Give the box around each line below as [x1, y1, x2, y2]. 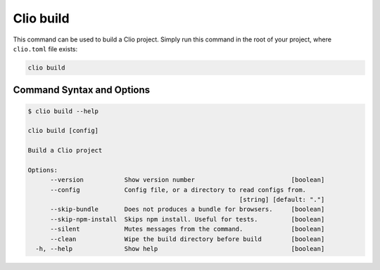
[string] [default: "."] [239, 195, 325, 204]
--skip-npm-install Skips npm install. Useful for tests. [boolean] [50, 215, 325, 223]
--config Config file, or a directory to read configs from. [50, 186, 306, 193]
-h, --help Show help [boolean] [35, 245, 325, 252]
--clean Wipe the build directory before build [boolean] [50, 235, 325, 243]
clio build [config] [27, 127, 99, 135]
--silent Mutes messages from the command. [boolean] [50, 225, 325, 233]
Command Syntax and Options [13, 84, 151, 96]
